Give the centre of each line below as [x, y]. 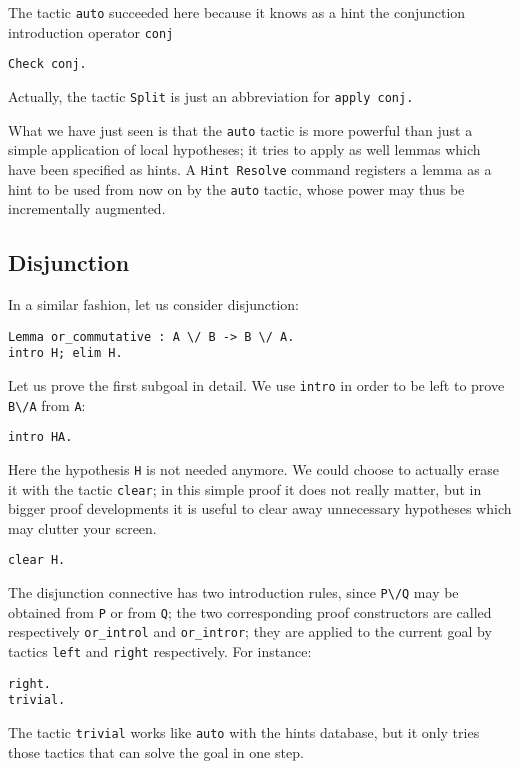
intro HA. [40, 437]
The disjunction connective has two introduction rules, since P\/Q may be [233, 592]
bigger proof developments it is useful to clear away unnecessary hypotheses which [260, 508]
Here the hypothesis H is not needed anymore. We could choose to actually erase [254, 468]
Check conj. [47, 64]
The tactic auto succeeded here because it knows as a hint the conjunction [237, 12]
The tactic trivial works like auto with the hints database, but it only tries [244, 731]
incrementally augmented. [87, 208]
